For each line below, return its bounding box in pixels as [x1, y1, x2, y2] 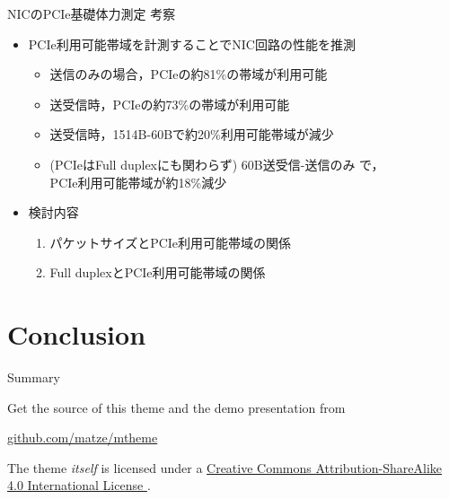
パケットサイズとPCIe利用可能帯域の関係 [49, 232, 292, 251]
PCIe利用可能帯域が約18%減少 [49, 172, 227, 191]
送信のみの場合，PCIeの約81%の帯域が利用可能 [49, 65, 328, 83]
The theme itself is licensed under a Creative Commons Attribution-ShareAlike [7, 458, 442, 477]
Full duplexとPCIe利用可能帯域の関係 [49, 263, 266, 282]
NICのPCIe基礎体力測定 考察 [7, 4, 176, 22]
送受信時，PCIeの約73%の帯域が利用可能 [49, 94, 290, 113]
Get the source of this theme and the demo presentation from [7, 398, 346, 416]
